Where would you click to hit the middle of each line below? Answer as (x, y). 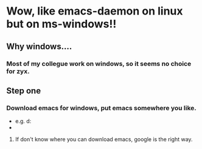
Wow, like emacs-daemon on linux (95, 11)
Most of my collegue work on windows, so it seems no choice (99, 64)
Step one (24, 91)
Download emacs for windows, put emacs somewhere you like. (101, 108)
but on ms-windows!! (61, 24)
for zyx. (18, 71)
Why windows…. (39, 46)
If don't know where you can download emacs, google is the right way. (104, 139)
